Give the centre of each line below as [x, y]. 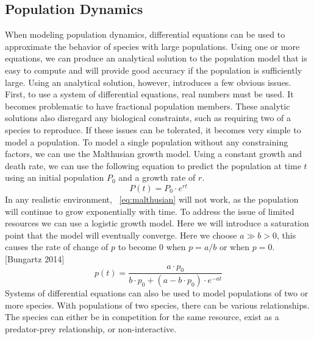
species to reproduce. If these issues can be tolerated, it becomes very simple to [153, 129]
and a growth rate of [157, 177]
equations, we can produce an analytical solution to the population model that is [156, 58]
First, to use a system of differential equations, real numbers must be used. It [149, 94]
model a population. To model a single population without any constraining [147, 142]
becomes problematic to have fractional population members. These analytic [148, 106]
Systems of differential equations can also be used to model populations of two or [157, 293]
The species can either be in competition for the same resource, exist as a [142, 317]
